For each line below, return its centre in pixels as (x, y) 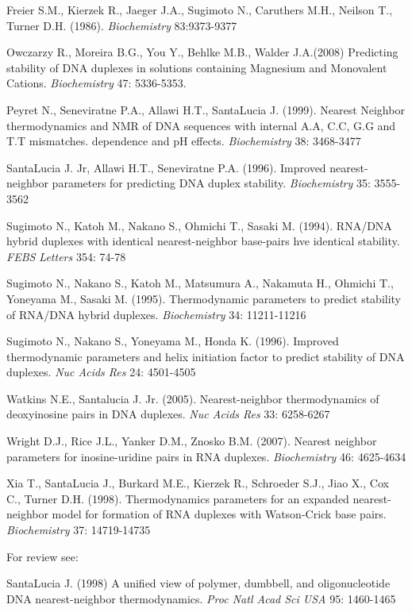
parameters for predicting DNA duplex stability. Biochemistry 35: (211, 183)
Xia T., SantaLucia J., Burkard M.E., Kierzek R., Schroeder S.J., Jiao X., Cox (198, 483)
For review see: (42, 556)
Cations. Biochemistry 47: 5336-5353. (96, 83)
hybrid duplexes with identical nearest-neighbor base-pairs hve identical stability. (203, 241)
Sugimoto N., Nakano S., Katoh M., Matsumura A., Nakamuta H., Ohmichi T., (200, 283)
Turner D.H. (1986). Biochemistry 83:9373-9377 (122, 25)
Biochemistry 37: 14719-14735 (79, 530)
